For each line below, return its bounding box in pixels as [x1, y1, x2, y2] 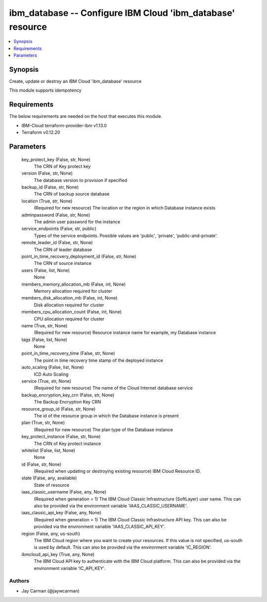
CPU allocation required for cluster [34, 316, 105, 322]
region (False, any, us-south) [21, 530, 80, 537]
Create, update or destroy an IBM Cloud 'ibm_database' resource [9, 78, 142, 84]
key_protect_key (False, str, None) [21, 156, 91, 162]
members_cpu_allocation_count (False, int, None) [21, 309, 122, 315]
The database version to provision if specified [34, 177, 128, 183]
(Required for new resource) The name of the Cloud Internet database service [34, 385, 193, 391]
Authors [9, 577, 30, 584]
